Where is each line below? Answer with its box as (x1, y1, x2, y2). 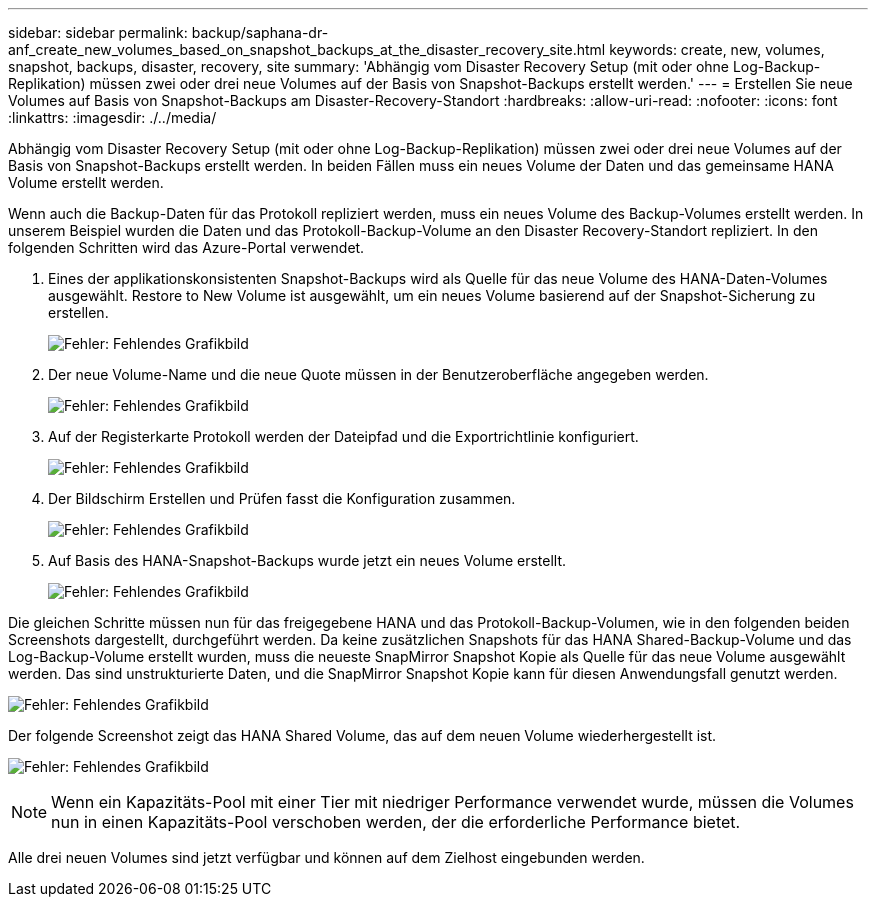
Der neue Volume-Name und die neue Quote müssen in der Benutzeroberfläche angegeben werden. (48, 366, 709, 383)
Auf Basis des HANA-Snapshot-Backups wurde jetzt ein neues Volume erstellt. (48, 552, 567, 569)
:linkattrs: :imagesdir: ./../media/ (8, 109, 217, 126)
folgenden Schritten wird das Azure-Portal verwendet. (8, 239, 365, 256)
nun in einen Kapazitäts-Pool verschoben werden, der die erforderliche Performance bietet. (51, 812, 741, 832)
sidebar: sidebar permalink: (8, 24, 188, 41)
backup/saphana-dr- (191, 24, 329, 41)
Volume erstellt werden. (8, 174, 164, 191)
